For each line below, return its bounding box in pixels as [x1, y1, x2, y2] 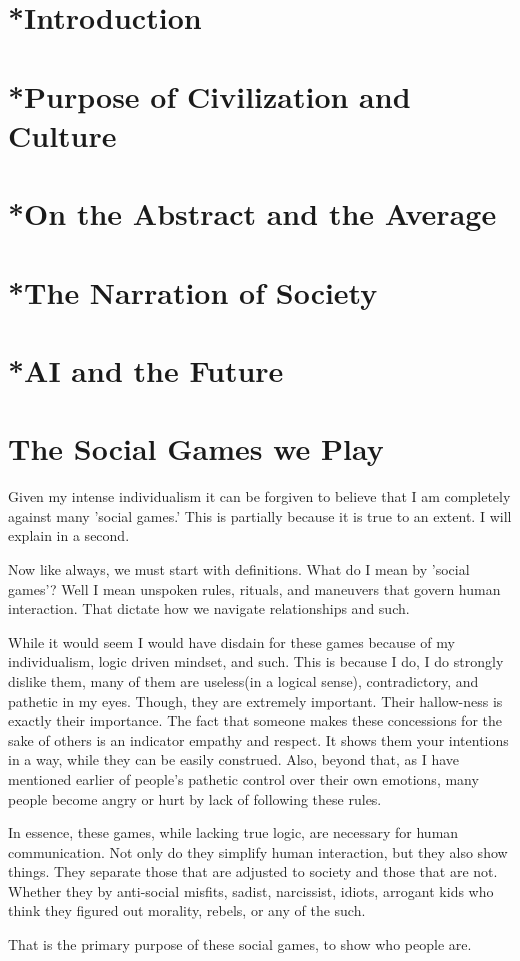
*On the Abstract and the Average [8, 193, 497, 234]
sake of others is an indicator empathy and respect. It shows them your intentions [8, 729, 509, 750]
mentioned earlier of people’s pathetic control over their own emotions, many [8, 768, 479, 789]
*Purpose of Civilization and [8, 75, 411, 116]
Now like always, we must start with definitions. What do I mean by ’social [8, 558, 470, 579]
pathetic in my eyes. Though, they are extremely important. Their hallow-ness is [8, 690, 503, 711]
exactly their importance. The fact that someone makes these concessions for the [8, 710, 503, 731]
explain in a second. [8, 525, 130, 546]
